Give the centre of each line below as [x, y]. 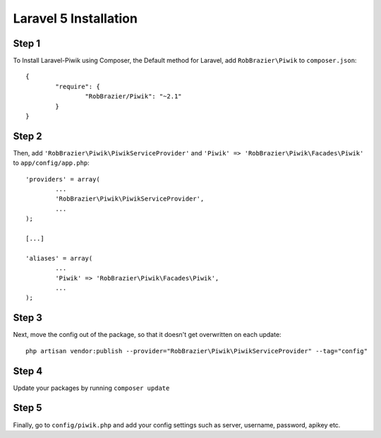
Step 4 [28, 371]
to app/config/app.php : [51, 163]
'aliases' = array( [59, 258]
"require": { [78, 86]
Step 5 [28, 408]
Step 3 [28, 318]
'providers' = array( [63, 179]
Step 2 [28, 136]
